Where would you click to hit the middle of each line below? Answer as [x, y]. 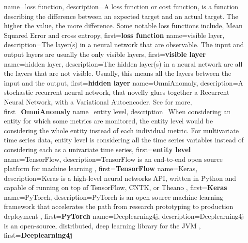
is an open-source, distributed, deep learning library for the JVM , [102, 225]
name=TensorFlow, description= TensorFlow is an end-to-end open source [113, 159]
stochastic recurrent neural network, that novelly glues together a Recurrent [117, 92]
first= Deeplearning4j [38, 235]
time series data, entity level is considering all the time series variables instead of [124, 140]
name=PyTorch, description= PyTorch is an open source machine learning [114, 197]
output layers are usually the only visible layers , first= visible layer [105, 54]
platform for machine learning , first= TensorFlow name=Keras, [101, 168]
